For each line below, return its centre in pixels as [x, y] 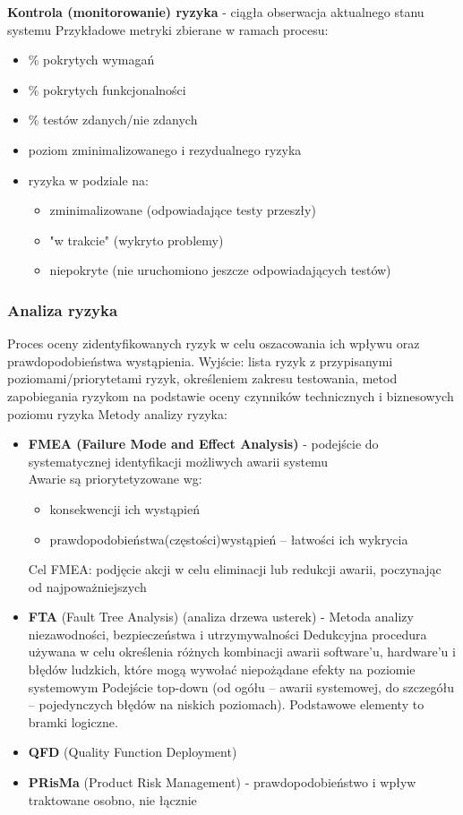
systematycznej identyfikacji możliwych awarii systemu [178, 461]
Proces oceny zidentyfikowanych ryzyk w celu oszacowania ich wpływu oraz [214, 343]
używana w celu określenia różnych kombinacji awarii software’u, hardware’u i [242, 652]
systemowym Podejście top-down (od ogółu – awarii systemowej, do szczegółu [241, 686]
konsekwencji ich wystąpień [124, 508]
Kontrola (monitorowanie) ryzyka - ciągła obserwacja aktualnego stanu [216, 12]
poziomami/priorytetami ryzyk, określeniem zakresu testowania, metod [202, 378]
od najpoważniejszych [87, 586]
